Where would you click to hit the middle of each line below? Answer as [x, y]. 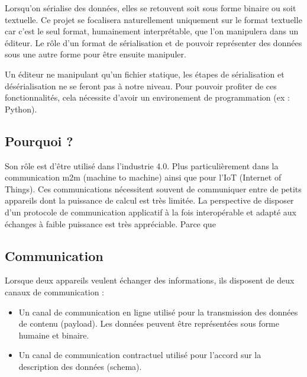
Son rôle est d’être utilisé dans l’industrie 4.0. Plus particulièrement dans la [142, 165]
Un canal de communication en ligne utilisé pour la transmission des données [158, 312]
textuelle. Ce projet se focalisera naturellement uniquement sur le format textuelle [153, 19]
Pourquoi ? [39, 141]
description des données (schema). [80, 366]
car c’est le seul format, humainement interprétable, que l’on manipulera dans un [152, 31]
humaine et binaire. [54, 335]
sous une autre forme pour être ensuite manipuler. [96, 54]
